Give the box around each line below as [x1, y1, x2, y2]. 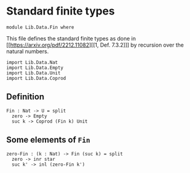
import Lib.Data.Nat [6, 59, 59, 65]
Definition [6, 92, 44, 102]
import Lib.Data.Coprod [6, 75, 67, 81]
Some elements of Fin [6, 135, 91, 145]
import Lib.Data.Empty [6, 65, 64, 71]
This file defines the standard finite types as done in [6, 34, 136, 42]
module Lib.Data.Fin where [6, 24, 74, 30]
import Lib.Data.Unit [6, 70, 61, 76]
